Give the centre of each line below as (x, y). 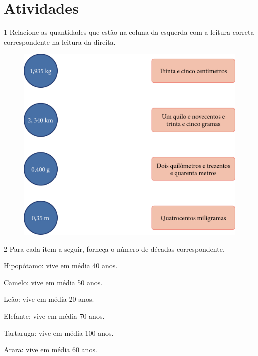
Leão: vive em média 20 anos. (49, 299)
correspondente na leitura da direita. (60, 42)
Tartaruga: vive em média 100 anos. (59, 332)
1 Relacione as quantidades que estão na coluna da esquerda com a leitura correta (129, 32)
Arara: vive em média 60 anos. (51, 349)
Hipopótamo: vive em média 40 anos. (61, 266)
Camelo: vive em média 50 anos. (53, 282)
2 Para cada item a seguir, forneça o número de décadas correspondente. (114, 249)
